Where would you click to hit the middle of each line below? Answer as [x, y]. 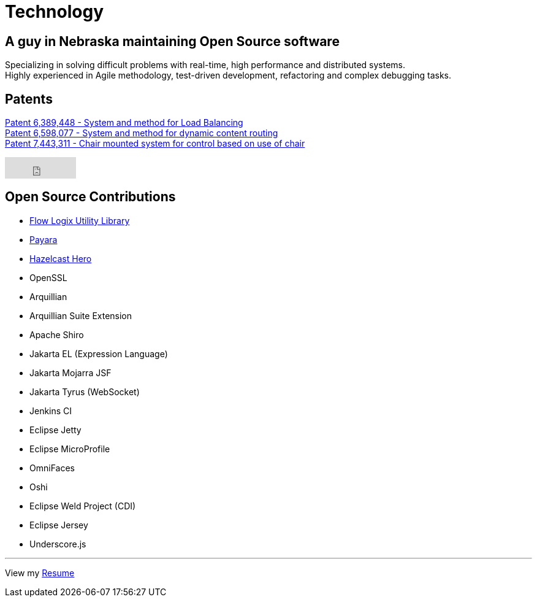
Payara [44, 239]
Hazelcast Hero [61, 258]
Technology [54, 12]
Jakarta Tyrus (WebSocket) [85, 392]
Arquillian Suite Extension [81, 315]
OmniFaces [52, 468]
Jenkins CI [51, 411]
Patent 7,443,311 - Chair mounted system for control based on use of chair [155, 144]
